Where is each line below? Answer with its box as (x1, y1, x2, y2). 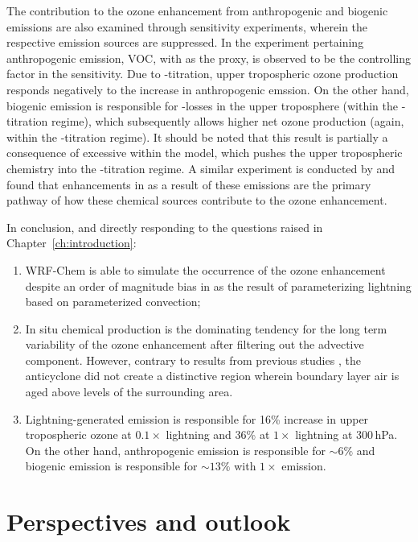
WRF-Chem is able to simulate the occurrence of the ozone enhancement (25, 261, 386, 278)
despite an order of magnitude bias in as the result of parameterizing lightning (25, 277, 412, 294)
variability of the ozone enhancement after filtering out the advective (25, 336, 364, 353)
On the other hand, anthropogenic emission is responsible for (25, 441, 326, 458)
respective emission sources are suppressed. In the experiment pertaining (6, 34, 364, 51)
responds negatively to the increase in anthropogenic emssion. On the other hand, (6, 81, 409, 97)
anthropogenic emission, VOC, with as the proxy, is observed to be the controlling (6, 49, 411, 66)
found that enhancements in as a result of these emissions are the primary (6, 176, 371, 192)
